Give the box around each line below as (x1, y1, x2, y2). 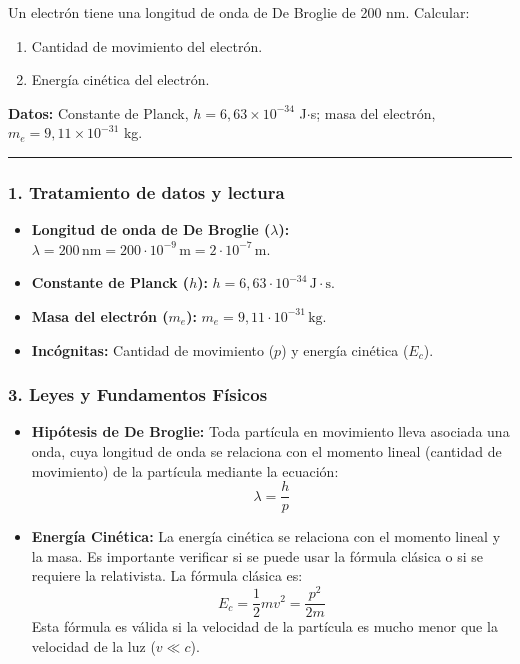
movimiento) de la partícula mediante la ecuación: (31, 460, 339, 481)
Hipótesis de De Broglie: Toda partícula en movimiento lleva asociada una (31, 421, 510, 442)
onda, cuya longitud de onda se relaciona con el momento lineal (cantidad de (31, 440, 502, 461)
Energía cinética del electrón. (31, 69, 210, 90)
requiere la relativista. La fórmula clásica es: (31, 565, 303, 586)
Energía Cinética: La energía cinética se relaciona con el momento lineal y (31, 526, 501, 547)
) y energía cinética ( (281, 339, 409, 360)
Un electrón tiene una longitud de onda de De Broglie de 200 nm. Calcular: (8, 2, 470, 22)
